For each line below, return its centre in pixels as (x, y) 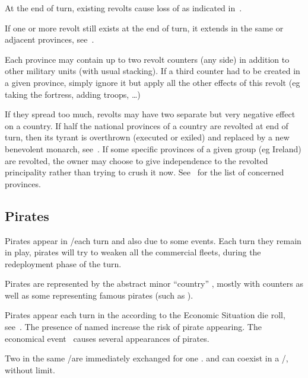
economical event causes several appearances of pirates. (107, 338)
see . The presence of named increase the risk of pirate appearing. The (133, 327)
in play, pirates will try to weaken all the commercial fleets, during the (133, 252)
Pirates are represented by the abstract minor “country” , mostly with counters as (154, 283)
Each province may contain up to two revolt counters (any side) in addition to (147, 59)
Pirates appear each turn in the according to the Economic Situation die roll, (145, 315)
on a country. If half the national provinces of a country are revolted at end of (147, 125)
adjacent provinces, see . (50, 39)
